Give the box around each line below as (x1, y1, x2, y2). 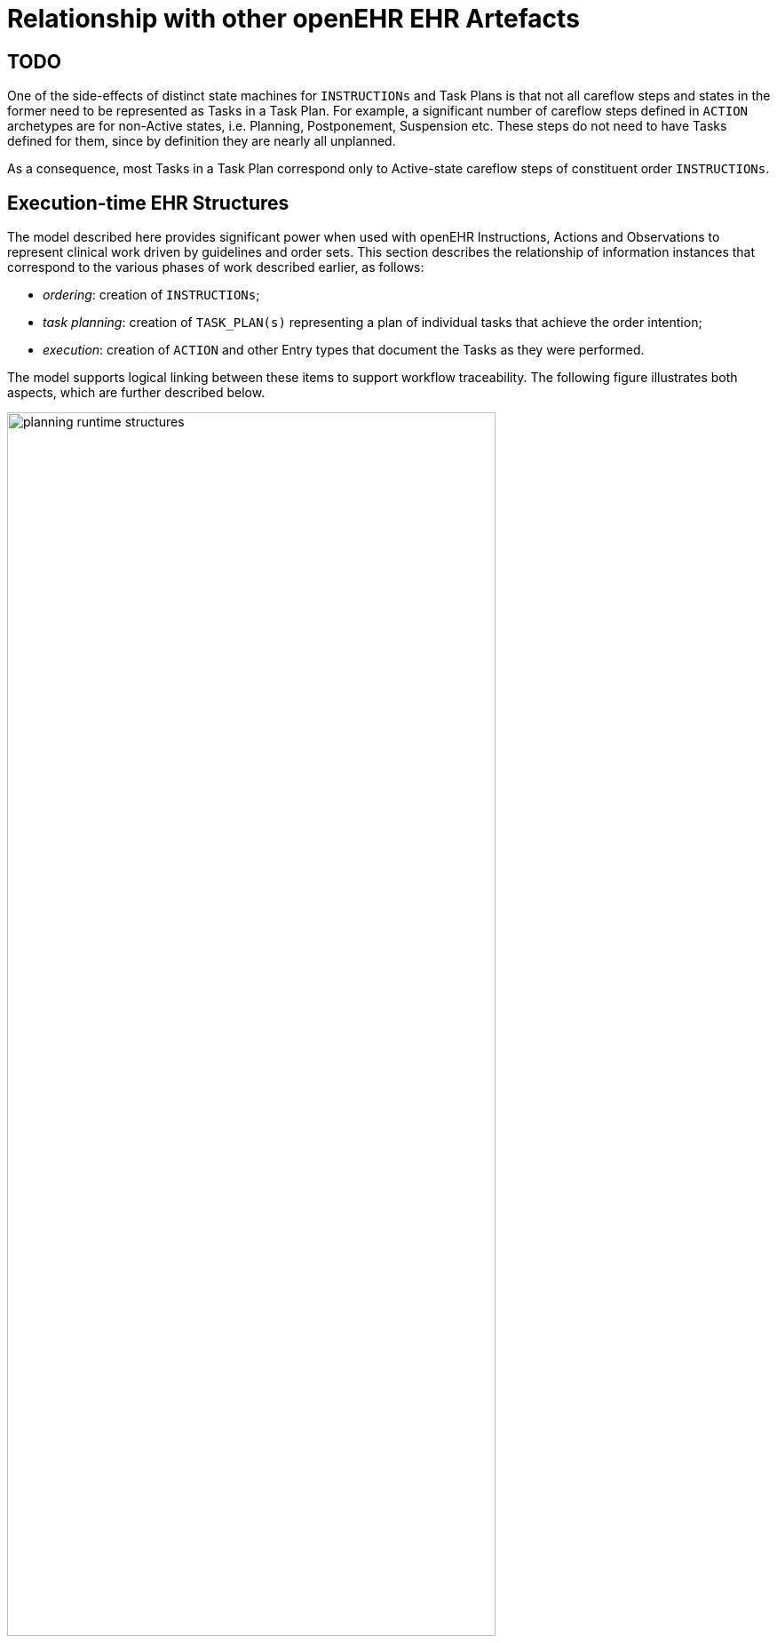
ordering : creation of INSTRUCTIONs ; (43, 287, 260, 303)
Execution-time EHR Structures (7, 191, 289, 214)
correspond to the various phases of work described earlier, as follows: (7, 259, 424, 275)
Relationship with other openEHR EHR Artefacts (7, 4, 580, 34)
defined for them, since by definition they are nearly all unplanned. (7, 133, 396, 149)
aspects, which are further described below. (7, 385, 266, 401)
